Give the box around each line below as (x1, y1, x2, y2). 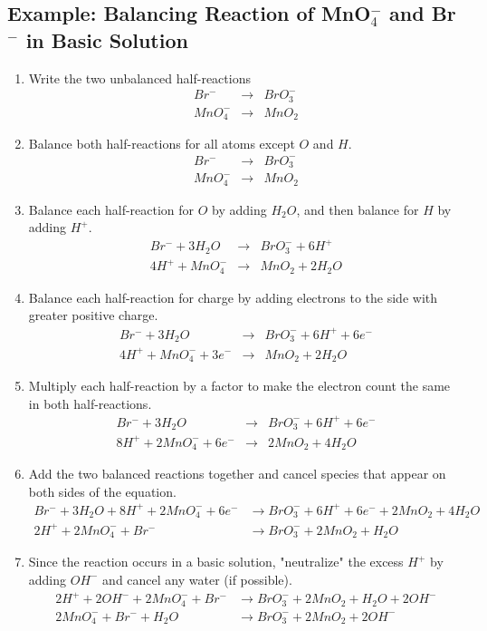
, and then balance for (296, 199, 419, 218)
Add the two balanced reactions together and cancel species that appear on (28, 464, 446, 483)
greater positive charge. (28, 306, 158, 325)
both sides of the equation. (28, 481, 177, 500)
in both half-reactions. (28, 393, 152, 413)
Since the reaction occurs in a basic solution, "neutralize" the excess (28, 552, 404, 571)
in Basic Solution (25, 25, 188, 53)
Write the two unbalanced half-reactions (28, 68, 251, 87)
